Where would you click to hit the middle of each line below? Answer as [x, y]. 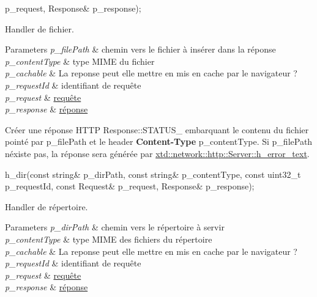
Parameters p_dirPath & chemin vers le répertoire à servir [115, 227]
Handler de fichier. [39, 28]
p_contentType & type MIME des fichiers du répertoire [109, 239]
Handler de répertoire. [47, 206]
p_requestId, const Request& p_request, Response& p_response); [130, 186]
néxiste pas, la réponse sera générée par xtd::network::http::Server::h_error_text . [157, 153]
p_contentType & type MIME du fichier [80, 61]
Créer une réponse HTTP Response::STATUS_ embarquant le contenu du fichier [157, 129]
